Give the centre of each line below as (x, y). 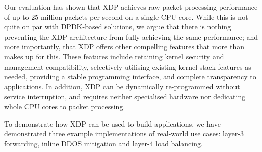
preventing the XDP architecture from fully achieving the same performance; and (131, 36)
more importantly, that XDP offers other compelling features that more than (124, 47)
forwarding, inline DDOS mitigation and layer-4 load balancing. (103, 143)
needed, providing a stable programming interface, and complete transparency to (130, 77)
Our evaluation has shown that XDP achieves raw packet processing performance (131, 7)
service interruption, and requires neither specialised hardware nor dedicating (125, 96)
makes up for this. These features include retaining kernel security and (114, 56)
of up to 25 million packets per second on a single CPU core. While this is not (126, 17)
